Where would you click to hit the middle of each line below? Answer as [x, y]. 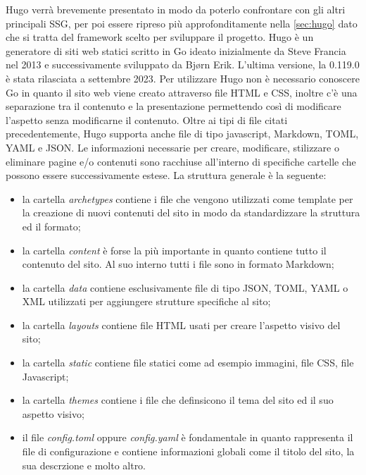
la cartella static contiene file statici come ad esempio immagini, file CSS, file [188, 363]
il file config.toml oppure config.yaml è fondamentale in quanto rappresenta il [188, 437]
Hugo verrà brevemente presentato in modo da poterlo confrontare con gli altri [176, 9]
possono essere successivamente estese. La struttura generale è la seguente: [166, 175]
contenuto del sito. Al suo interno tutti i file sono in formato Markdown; [178, 264]
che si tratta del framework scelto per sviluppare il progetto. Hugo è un [160, 37]
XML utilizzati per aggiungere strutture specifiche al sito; [146, 301]
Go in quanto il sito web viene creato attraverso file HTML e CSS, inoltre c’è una [182, 92]
